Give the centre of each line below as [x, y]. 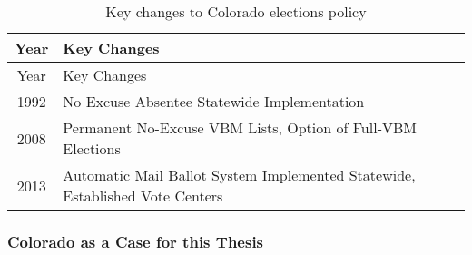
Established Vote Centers [143, 196]
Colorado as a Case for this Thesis [136, 241]
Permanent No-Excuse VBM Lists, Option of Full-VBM [240, 127]
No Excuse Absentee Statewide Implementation [214, 101]
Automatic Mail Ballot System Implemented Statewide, [239, 175]
